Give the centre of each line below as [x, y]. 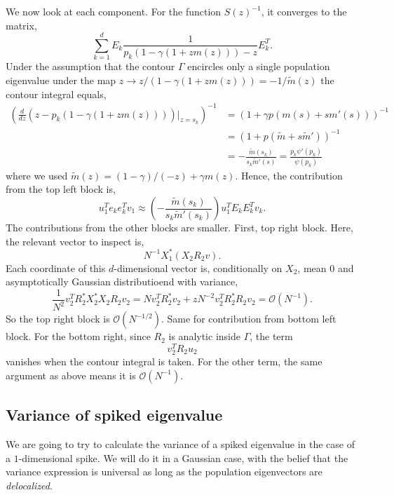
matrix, [21, 25]
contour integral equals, [56, 94]
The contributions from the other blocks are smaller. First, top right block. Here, [179, 227]
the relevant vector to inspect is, [75, 241]
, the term [271, 336]
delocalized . [29, 485]
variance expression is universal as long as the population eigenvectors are [164, 472]
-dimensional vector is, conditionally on [198, 267]
